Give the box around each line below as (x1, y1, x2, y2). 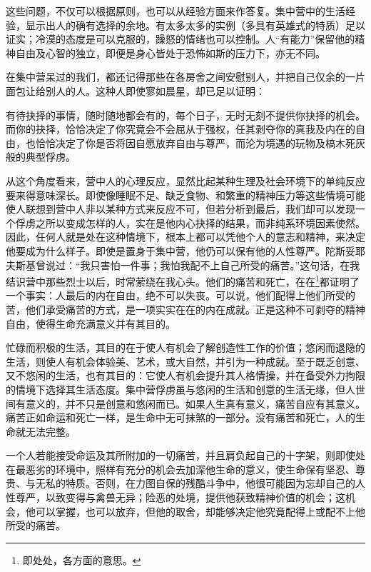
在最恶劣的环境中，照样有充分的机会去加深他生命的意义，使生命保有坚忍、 (6, 461, 355, 476)
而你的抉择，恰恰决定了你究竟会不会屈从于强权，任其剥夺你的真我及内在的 (6, 121, 355, 136)
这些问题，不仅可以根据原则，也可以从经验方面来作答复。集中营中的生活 (6, 4, 345, 18)
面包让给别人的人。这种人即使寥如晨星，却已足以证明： (6, 83, 265, 98)
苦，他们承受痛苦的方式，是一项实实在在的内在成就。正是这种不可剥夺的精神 (6, 301, 365, 316)
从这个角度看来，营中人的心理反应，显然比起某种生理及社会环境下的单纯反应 (6, 173, 365, 188)
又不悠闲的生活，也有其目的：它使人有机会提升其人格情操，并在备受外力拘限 (6, 368, 365, 383)
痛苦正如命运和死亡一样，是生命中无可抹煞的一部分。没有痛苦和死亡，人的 (6, 410, 355, 425)
